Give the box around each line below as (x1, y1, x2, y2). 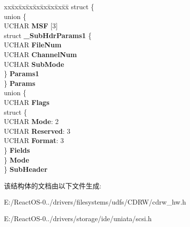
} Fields (4, 144, 30, 155)
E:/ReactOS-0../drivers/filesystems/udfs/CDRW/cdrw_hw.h (4, 197, 186, 207)
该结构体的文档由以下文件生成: (4, 180, 101, 190)
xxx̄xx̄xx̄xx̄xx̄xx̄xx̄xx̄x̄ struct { (4, 1, 95, 11)
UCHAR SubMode (4, 59, 64, 69)
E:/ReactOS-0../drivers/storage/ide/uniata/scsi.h (4, 213, 152, 223)
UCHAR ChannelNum (4, 49, 77, 59)
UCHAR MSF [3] (4, 21, 58, 31)
